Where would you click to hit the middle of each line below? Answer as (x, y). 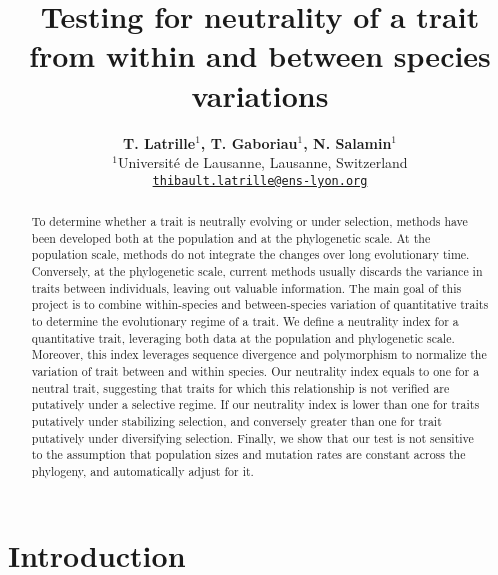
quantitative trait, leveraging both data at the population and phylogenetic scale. (243, 337)
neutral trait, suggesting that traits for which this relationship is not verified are (240, 387)
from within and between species (260, 55)
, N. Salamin (347, 142)
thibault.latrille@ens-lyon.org (260, 180)
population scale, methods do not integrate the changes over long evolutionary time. (250, 254)
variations (260, 94)
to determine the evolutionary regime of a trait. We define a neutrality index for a (245, 321)
